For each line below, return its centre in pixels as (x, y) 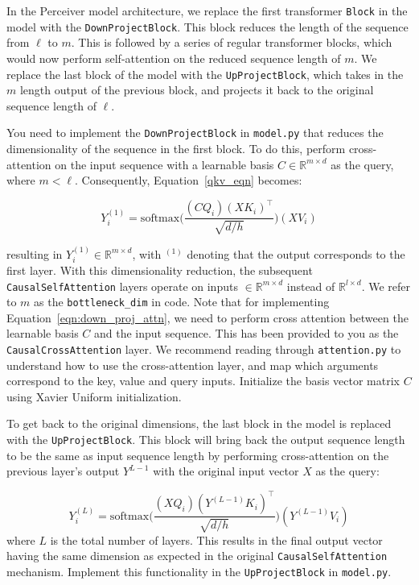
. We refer (386, 286)
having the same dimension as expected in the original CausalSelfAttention (197, 556)
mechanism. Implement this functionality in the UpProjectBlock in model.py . (199, 572)
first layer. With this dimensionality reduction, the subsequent (160, 270)
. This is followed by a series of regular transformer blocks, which (232, 42)
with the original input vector (226, 471)
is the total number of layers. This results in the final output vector (216, 539)
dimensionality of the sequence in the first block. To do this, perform (176, 148)
